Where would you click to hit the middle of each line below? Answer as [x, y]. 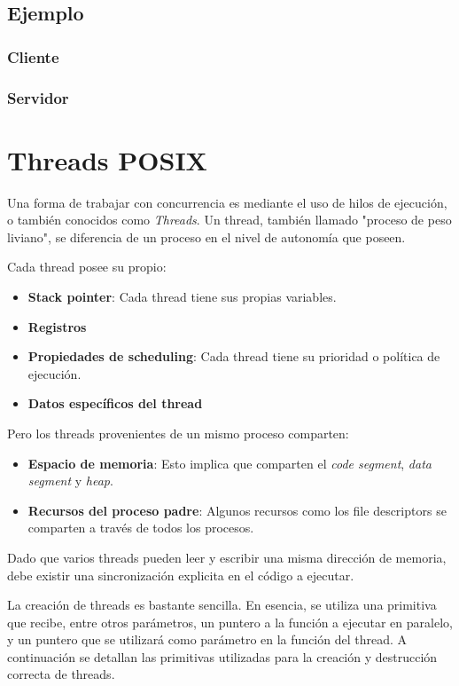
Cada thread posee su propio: [87, 267]
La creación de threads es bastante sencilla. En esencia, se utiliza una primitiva [222, 605]
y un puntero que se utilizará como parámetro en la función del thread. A [207, 639]
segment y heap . [70, 481]
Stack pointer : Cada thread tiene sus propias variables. [182, 296]
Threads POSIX [107, 159]
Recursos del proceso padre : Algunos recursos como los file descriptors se [237, 510]
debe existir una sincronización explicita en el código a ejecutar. [181, 575]
